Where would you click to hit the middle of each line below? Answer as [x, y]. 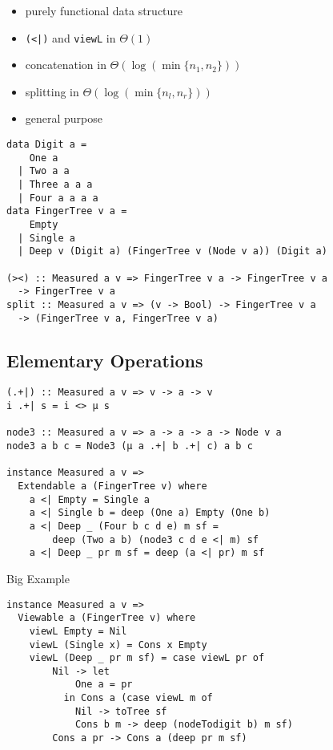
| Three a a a [55, 184]
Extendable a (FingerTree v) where [112, 486]
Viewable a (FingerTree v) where [107, 618]
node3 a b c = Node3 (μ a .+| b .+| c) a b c [130, 446]
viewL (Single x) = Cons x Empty [118, 645]
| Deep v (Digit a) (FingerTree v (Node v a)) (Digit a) [173, 251]
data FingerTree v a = [67, 211]
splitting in [52, 91]
